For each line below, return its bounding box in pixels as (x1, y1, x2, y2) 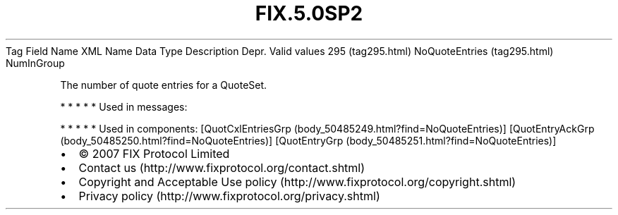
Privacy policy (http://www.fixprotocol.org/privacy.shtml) (78, 188, 380, 203)
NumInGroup (6, 56, 65, 69)
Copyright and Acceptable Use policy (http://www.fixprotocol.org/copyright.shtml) (78, 174, 516, 189)
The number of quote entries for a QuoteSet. (60, 78, 267, 91)
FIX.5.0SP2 (255, 1, 363, 25)
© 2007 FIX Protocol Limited (78, 146, 230, 161)
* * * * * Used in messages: (60, 100, 188, 113)
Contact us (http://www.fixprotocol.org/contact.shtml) (78, 160, 365, 175)
